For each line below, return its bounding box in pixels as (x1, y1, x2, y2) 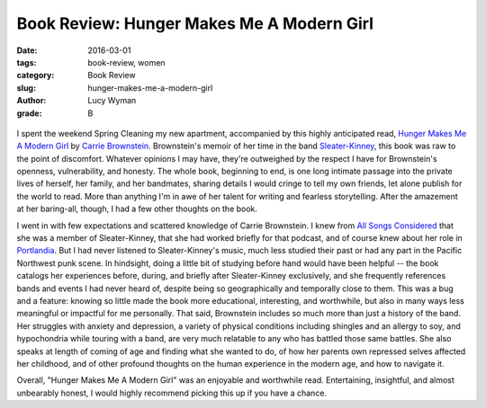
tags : (16, 57, 37, 67)
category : (16, 70, 55, 81)
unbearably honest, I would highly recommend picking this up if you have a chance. (16, 387, 328, 398)
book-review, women (87, 57, 166, 67)
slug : (16, 82, 36, 93)
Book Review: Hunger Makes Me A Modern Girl (16, 13, 373, 33)
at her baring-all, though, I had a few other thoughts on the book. (16, 203, 258, 215)
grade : (16, 108, 42, 119)
